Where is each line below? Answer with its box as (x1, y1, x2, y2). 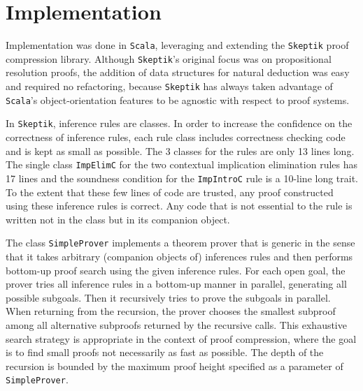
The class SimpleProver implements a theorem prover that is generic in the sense (6, 235, 355, 250)
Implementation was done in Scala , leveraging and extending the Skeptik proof (6, 38, 349, 52)
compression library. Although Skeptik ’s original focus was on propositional (6, 51, 332, 66)
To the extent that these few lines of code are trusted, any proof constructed (6, 184, 334, 199)
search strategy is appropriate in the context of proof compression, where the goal (6, 331, 357, 346)
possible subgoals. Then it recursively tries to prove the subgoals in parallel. (6, 290, 331, 304)
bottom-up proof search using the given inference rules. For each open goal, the (6, 263, 346, 277)
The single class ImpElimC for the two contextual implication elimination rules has (6, 157, 358, 172)
